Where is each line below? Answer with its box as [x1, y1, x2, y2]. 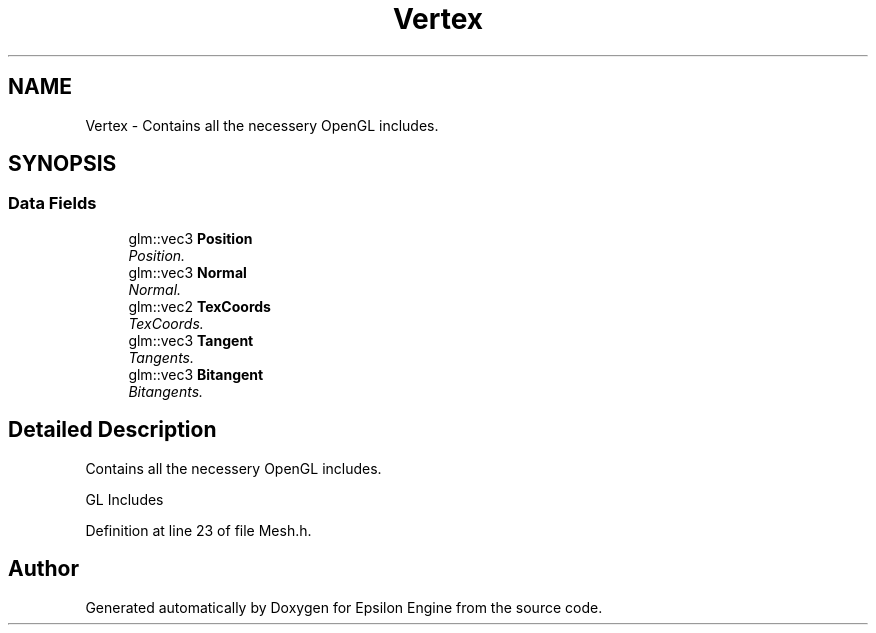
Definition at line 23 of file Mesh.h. [85, 521, 312, 539]
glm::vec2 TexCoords [128, 297, 271, 315]
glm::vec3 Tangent [128, 331, 254, 349]
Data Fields [8, 193, 97, 214]
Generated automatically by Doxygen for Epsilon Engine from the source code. [85, 598, 603, 616]
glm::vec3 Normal [128, 263, 247, 281]
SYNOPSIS [8, 151, 117, 177]
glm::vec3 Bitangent [128, 365, 264, 383]
